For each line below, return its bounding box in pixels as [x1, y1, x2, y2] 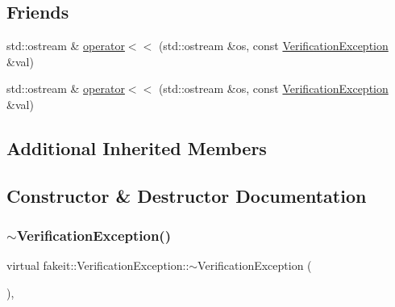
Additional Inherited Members [6, 135, 267, 160]
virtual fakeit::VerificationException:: [6, 257, 189, 274]
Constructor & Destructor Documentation [6, 183, 367, 208]
